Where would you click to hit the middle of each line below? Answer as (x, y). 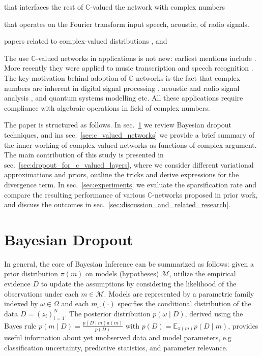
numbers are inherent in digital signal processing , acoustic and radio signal (122, 88)
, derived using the (214, 313)
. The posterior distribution (108, 313)
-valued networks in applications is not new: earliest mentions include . (146, 58)
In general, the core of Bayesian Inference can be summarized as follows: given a (129, 263)
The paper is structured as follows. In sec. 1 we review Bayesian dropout (118, 125)
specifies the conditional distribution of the (184, 303)
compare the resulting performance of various (75, 194)
